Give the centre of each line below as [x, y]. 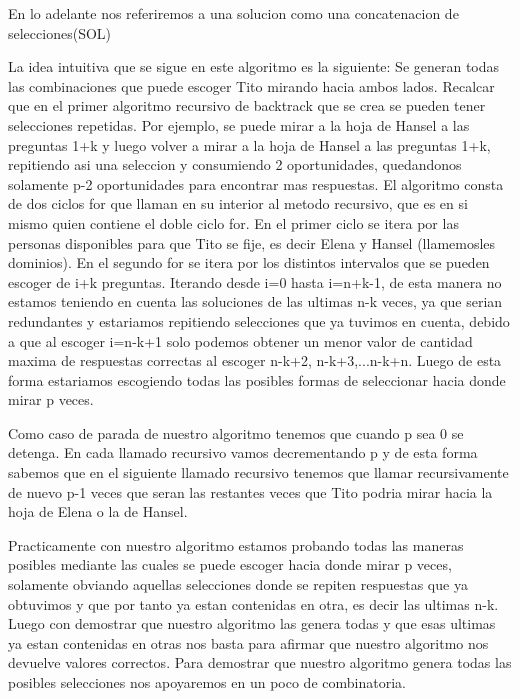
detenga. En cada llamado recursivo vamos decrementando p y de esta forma [243, 452]
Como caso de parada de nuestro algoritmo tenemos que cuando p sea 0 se [236, 432]
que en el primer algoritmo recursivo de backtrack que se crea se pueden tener [247, 105]
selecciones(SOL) [59, 32]
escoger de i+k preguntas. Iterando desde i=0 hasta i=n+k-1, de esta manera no [255, 281]
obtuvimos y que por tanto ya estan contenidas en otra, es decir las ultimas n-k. [253, 603]
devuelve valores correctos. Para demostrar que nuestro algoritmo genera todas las [260, 662]
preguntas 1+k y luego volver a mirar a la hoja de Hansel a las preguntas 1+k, [249, 144]
